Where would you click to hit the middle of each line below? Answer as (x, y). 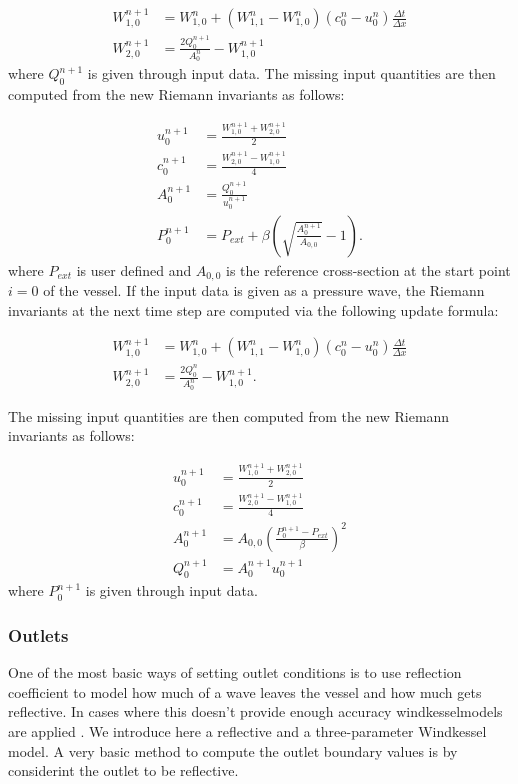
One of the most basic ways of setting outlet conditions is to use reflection (235, 672)
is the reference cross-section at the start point (368, 269)
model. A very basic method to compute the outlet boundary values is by (233, 750)
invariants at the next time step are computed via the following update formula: (253, 309)
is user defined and (134, 269)
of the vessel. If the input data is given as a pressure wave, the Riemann (264, 290)
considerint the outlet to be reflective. (123, 770)
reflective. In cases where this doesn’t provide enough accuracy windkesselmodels (255, 711)
